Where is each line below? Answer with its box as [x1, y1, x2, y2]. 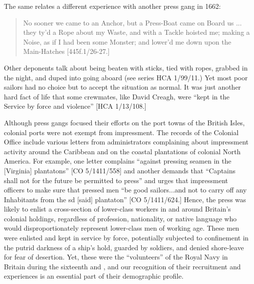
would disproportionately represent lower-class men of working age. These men [4, 223, 239, 233]
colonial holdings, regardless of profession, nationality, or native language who [4, 213, 237, 223]
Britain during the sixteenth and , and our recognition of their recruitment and [4, 261, 241, 271]
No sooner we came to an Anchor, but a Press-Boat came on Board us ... [23, 17, 242, 27]
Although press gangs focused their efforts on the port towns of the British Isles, [4, 117, 245, 127]
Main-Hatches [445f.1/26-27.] [23, 46, 110, 56]
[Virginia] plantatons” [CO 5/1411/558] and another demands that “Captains [4, 165, 236, 175]
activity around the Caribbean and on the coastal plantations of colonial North [4, 146, 241, 156]
